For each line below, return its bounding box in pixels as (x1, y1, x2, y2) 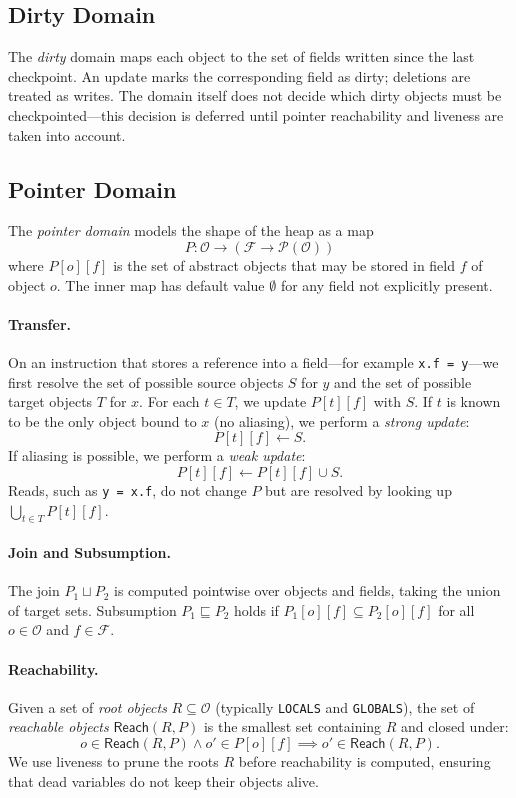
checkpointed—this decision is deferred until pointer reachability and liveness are (8, 104, 504, 125)
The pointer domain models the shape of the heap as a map (8, 220, 374, 241)
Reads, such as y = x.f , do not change (8, 479, 247, 500)
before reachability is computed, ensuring (238, 751, 491, 772)
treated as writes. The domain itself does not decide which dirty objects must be (8, 85, 502, 106)
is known (446, 391, 501, 412)
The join (8, 580, 60, 601)
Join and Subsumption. (8, 542, 171, 563)
